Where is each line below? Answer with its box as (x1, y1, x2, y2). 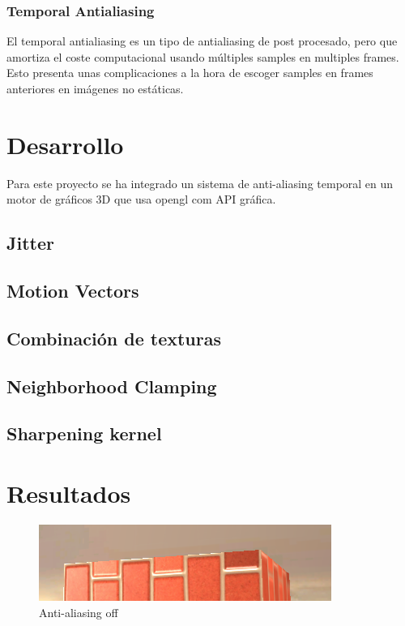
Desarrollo (6, 127, 124, 161)
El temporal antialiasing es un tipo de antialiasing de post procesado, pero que (6, 32, 398, 49)
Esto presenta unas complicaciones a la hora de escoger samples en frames (6, 64, 373, 81)
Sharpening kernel (6, 421, 162, 446)
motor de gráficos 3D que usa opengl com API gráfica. (6, 191, 276, 208)
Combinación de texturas (6, 325, 221, 350)
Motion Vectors (6, 278, 139, 303)
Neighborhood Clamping (6, 373, 217, 398)
